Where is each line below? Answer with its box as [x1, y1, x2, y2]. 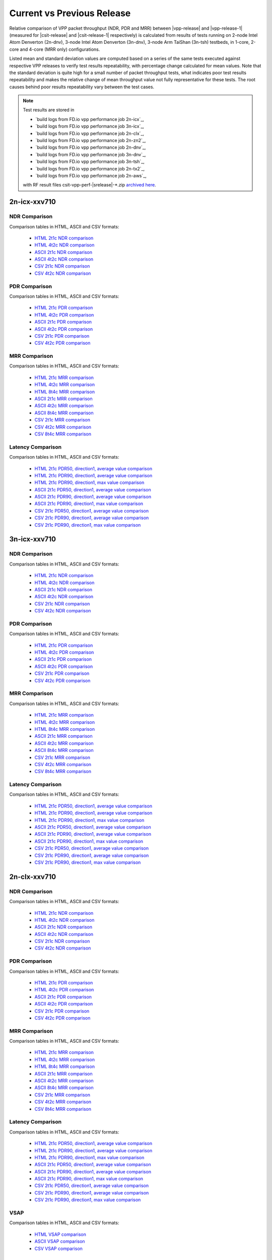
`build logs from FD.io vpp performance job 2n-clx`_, [35, 130, 145, 136]
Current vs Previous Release [9, 8, 131, 19]
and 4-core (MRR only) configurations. [20, 46, 100, 52]
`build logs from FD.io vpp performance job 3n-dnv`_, [35, 151, 146, 157]
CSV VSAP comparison [34, 1245, 83, 1251]
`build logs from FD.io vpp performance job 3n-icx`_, [35, 123, 145, 130]
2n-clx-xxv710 [9, 872, 56, 881]
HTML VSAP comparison [34, 1231, 87, 1237]
